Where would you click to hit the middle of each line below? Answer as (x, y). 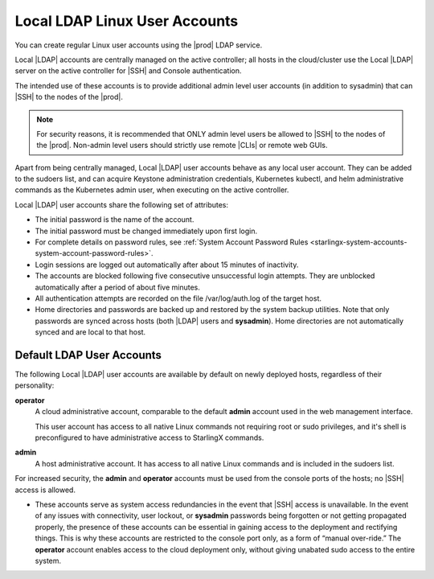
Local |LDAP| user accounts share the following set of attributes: (122, 204)
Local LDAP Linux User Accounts (127, 21)
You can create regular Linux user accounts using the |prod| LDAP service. (139, 45)
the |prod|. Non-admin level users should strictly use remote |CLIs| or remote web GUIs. (182, 146)
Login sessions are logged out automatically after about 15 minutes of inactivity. (167, 265)
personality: (35, 385)
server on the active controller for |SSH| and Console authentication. (128, 71)
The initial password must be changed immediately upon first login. (146, 231)
